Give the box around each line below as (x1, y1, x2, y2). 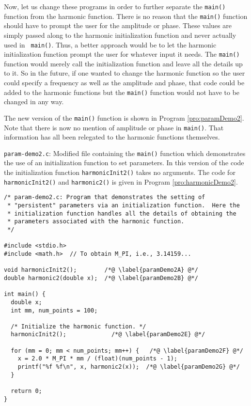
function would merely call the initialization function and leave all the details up (4, 58, 243, 68)
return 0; (11, 388, 42, 395)
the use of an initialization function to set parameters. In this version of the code (4, 157, 244, 168)
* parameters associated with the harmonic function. (7, 218, 185, 225)
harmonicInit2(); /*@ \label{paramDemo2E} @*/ (11, 331, 205, 338)
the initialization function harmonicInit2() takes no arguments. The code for (4, 167, 235, 177)
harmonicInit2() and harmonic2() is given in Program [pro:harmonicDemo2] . (4, 176, 238, 187)
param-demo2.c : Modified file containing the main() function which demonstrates (4, 148, 246, 158)
